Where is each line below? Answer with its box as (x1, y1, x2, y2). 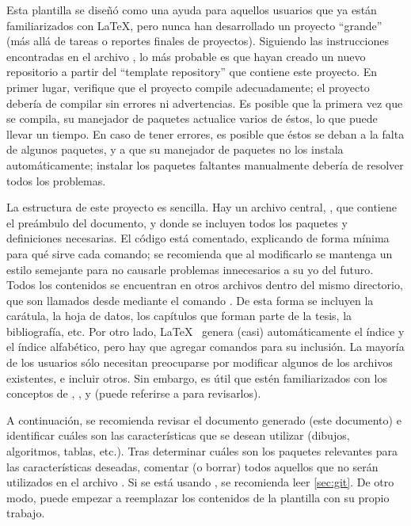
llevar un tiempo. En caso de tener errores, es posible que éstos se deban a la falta (6, 125, 405, 142)
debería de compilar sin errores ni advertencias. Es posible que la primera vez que (6, 94, 403, 111)
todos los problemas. (6, 172, 106, 189)
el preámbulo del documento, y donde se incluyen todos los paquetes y (6, 214, 348, 231)
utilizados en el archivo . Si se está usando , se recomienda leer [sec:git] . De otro (6, 474, 394, 490)
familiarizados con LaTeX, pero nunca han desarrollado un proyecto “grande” (6, 17, 382, 33)
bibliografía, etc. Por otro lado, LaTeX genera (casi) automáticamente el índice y (6, 322, 405, 339)
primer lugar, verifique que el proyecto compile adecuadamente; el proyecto (6, 78, 370, 95)
